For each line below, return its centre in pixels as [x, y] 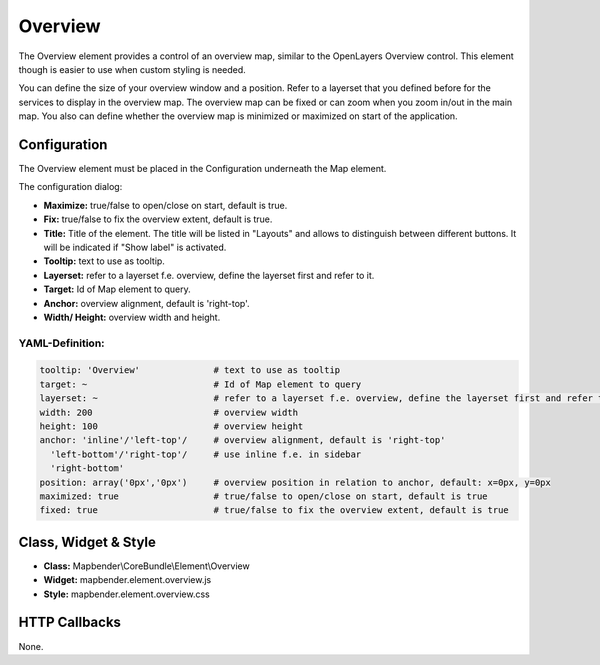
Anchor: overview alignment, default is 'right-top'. [146, 303]
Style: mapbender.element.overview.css [126, 594]
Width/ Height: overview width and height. [132, 317]
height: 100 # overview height [171, 426]
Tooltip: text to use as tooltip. [104, 261]
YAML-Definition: [61, 343]
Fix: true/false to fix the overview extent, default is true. [158, 219]
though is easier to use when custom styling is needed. [132, 69]
